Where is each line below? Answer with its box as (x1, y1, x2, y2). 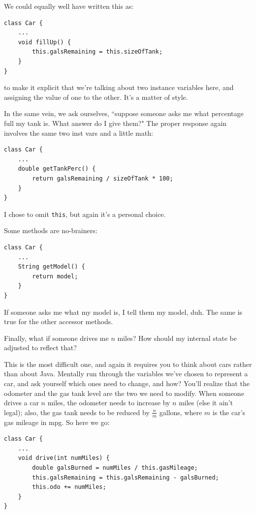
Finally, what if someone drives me (4, 332, 109, 343)
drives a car (4, 397, 39, 408)
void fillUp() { (18, 38, 71, 46)
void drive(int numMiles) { (18, 454, 110, 462)
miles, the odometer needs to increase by (47, 397, 170, 408)
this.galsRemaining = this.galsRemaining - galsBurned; (32, 474, 219, 481)
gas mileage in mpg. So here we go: (4, 417, 110, 427)
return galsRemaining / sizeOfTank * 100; (32, 175, 173, 182)
